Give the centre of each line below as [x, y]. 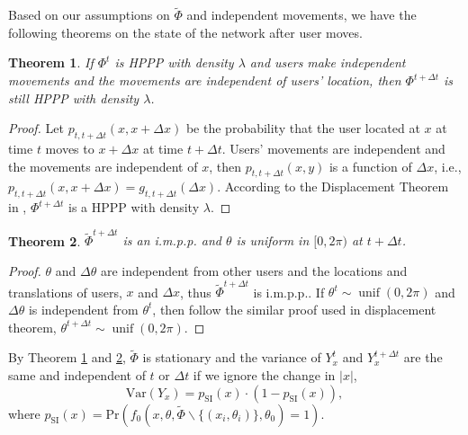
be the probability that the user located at [303, 128]
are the [423, 357]
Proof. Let [36, 128]
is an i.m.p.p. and [172, 240]
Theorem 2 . [45, 240]
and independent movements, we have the [301, 15]
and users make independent [328, 62]
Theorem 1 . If [51, 62]
